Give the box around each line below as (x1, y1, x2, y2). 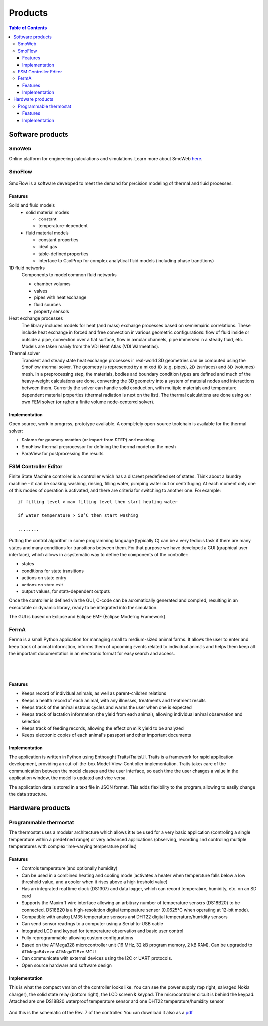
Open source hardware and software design (21, 962, 112, 968)
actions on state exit (21, 582, 63, 587)
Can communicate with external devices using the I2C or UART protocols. (21, 955, 172, 961)
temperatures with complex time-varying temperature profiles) (9, 843, 137, 849)
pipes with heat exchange (34, 294, 87, 300)
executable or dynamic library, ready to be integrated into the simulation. (9, 604, 158, 610)
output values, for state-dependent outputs (21, 588, 110, 594)
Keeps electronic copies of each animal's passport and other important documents (21, 732, 191, 738)
